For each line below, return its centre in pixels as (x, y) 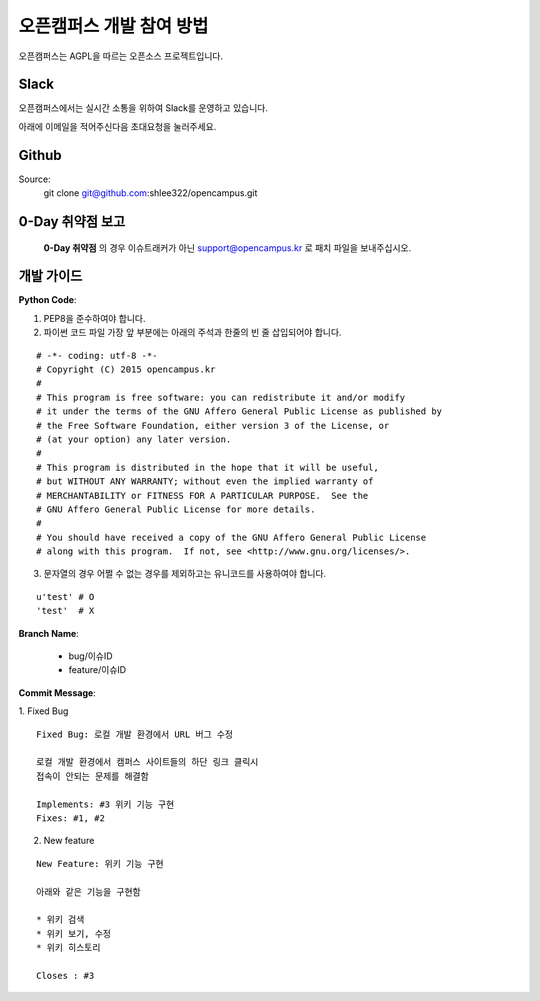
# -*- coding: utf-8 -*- (97, 355)
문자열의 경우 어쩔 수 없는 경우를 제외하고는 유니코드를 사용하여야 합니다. (185, 574)
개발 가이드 (50, 276)
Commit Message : (57, 692)
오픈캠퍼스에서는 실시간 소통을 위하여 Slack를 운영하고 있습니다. (143, 108)
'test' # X (65, 611)
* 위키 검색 (60, 919)
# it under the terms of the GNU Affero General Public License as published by (239, 411)
